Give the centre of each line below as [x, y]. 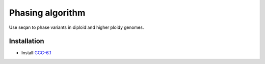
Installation [26, 41]
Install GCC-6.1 [36, 53]
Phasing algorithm [47, 13]
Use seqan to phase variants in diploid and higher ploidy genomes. [77, 27]
